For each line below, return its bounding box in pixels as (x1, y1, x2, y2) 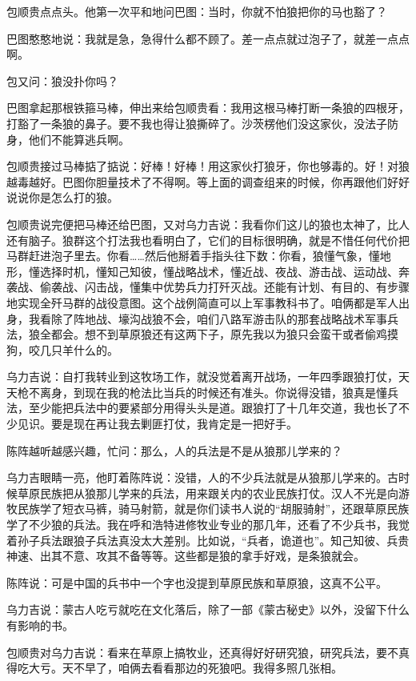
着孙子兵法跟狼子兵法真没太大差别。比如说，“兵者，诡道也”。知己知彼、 (6, 531, 387, 548)
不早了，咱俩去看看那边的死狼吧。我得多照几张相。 (73, 659, 342, 676)
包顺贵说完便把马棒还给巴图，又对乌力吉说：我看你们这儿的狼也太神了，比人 (6, 215, 410, 232)
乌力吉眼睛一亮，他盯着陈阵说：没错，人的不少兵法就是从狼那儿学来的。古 (6, 469, 398, 486)
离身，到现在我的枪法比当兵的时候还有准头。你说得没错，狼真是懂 (39, 383, 387, 400)
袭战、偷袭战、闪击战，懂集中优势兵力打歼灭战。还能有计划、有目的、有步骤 (6, 278, 410, 295)
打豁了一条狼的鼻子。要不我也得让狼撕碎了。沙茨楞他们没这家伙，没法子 (6, 114, 387, 131)
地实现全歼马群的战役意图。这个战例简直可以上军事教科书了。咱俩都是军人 (6, 294, 398, 310)
